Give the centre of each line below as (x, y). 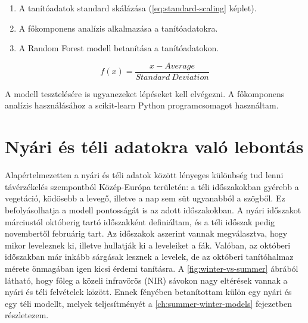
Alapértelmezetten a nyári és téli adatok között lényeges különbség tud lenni (144, 175)
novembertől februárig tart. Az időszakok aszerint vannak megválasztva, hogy (146, 233)
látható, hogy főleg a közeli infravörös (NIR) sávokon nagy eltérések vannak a (146, 280)
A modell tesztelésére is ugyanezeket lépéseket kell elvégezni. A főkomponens (145, 93)
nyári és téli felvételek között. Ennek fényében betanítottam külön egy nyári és (148, 292)
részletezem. (27, 315)
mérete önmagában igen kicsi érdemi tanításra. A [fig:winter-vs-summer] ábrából (152, 268)
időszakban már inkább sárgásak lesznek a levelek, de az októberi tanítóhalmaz (149, 257)
